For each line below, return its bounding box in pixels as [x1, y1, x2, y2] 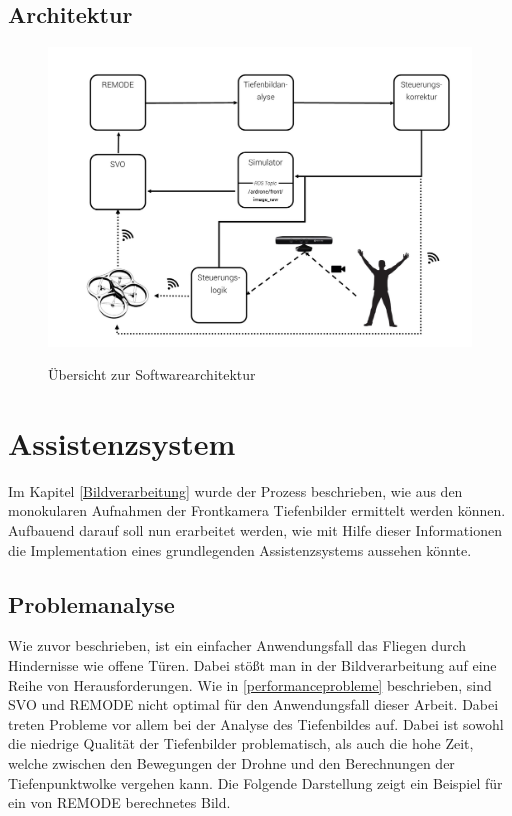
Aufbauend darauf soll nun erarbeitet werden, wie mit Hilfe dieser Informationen [8, 520, 502, 541]
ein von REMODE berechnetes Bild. [8, 792, 231, 813]
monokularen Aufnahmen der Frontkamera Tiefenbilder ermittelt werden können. [8, 500, 506, 521]
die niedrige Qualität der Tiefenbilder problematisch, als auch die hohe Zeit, [8, 733, 474, 754]
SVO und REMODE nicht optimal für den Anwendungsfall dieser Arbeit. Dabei [8, 694, 499, 715]
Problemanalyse [8, 588, 175, 619]
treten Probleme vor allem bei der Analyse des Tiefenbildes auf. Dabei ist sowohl [8, 713, 504, 734]
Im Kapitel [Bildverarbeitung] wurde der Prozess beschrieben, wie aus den [8, 480, 463, 501]
